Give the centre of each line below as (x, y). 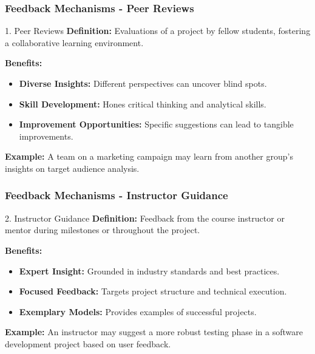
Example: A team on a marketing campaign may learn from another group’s (149, 156)
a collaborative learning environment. (74, 42)
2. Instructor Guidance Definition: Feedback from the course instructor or (145, 218)
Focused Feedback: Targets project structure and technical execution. (153, 291)
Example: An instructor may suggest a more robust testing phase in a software (154, 332)
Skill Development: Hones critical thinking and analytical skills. (143, 104)
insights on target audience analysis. (72, 168)
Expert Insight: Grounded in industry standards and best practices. (149, 271)
